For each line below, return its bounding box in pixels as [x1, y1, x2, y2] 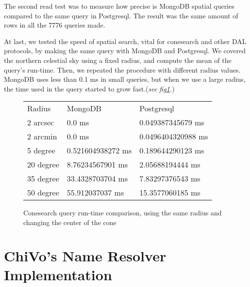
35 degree [27, 173, 59, 184]
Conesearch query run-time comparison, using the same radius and [23, 208, 222, 218]
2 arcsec [27, 117, 54, 128]
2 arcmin [27, 131, 57, 142]
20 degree [27, 159, 59, 170]
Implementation [4, 264, 112, 284]
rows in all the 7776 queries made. [4, 20, 105, 30]
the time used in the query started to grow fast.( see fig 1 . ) [4, 83, 175, 93]
